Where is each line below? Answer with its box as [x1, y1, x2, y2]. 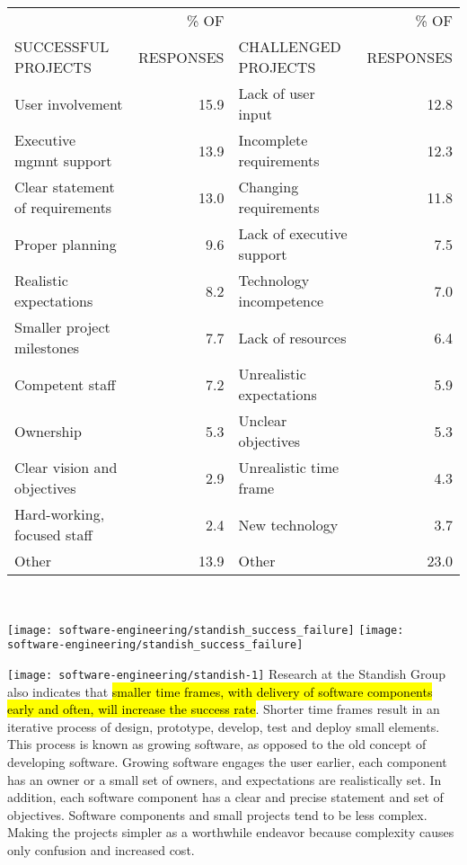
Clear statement [14, 176, 115, 197]
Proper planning [14, 233, 117, 254]
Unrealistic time [238, 457, 339, 477]
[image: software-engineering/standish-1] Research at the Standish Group [7, 664, 445, 682]
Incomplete [238, 129, 308, 150]
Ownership [14, 420, 82, 441]
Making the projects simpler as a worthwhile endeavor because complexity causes [7, 823, 454, 842]
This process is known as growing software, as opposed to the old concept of [7, 735, 427, 754]
